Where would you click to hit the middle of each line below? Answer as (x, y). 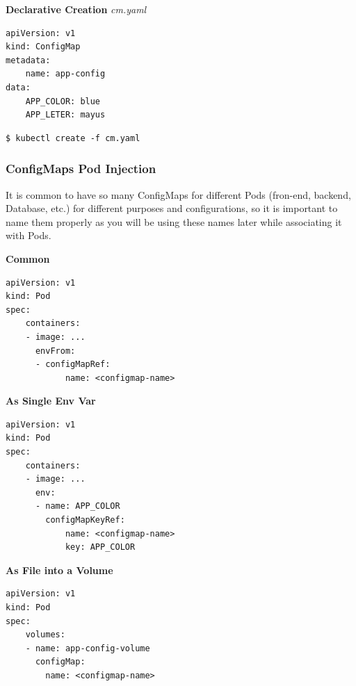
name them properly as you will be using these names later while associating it (174, 221)
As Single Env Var (51, 401)
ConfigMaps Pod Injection (81, 169)
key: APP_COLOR (100, 547)
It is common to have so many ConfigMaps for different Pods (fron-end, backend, (178, 194)
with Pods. (29, 235)
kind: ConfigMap (43, 47)
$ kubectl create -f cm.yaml (73, 138)
